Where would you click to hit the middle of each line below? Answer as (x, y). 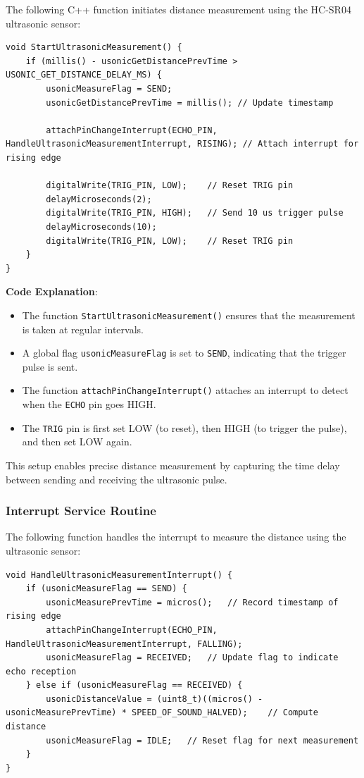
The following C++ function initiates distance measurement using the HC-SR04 (178, 9)
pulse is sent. (50, 366)
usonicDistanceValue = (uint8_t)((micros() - (155, 699)
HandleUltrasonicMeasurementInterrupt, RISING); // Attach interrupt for (182, 144)
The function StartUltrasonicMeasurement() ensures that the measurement (189, 315)
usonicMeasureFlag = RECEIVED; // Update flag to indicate (192, 658)
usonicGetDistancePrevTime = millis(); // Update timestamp (190, 103)
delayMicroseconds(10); (101, 227)
